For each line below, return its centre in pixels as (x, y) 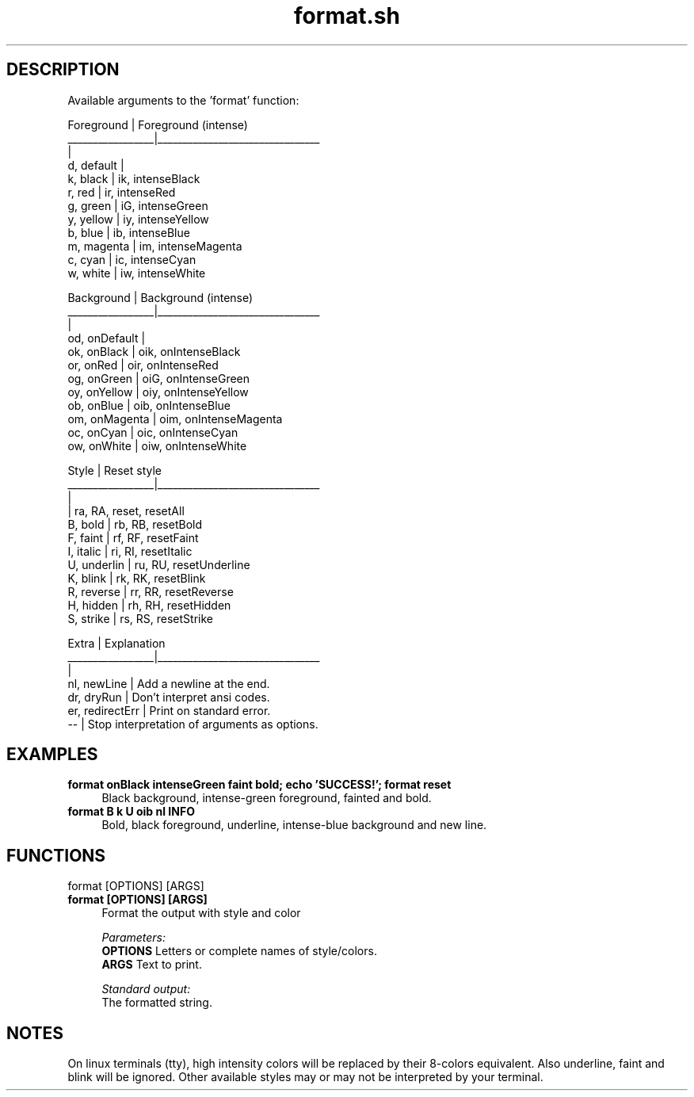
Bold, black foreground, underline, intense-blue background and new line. (294, 825)
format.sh (347, 16)
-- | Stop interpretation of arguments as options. (193, 724)
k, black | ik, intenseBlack (134, 178)
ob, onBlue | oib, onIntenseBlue (149, 405)
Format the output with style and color (201, 913)
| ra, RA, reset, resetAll (126, 510)
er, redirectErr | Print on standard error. (169, 710)
